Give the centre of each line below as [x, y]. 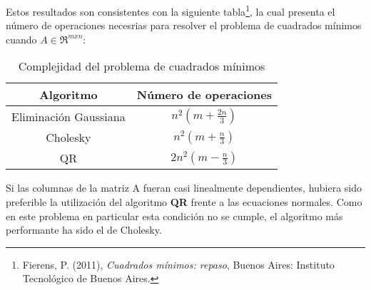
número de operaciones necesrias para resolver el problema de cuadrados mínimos [184, 25]
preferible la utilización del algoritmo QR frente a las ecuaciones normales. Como [184, 202]
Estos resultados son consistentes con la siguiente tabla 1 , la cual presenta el [171, 10]
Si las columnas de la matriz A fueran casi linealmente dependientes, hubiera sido [184, 188]
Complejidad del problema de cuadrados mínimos [142, 66]
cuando [21, 39]
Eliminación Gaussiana [68, 116]
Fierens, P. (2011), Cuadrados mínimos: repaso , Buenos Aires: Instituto [178, 264]
